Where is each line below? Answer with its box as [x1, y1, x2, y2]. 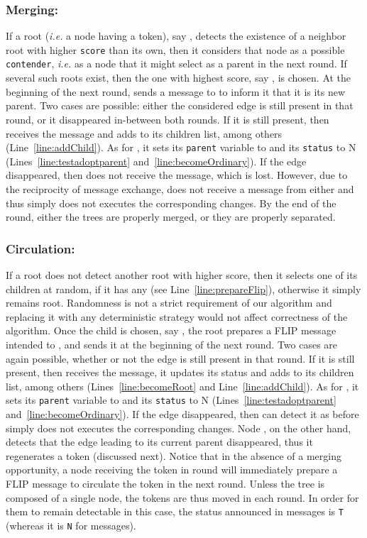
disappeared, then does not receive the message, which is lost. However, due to [6, 168, 348, 182]
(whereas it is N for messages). [6, 517, 136, 532]
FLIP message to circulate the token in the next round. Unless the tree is [6, 476, 325, 490]
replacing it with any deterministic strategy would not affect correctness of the [6, 309, 348, 324]
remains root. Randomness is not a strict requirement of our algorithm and [6, 295, 332, 310]
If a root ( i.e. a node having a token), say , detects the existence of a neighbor [6, 28, 346, 43]
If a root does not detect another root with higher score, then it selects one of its [6, 267, 358, 282]
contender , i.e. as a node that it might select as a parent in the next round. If [6, 56, 347, 71]
